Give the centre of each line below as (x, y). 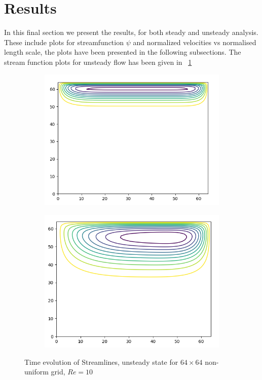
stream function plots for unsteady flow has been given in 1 (98, 62)
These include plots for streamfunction (64, 42)
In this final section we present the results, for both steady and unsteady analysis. (131, 32)
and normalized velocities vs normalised (195, 42)
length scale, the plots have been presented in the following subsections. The (123, 52)
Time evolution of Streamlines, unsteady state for (101, 362)
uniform (36, 372)
